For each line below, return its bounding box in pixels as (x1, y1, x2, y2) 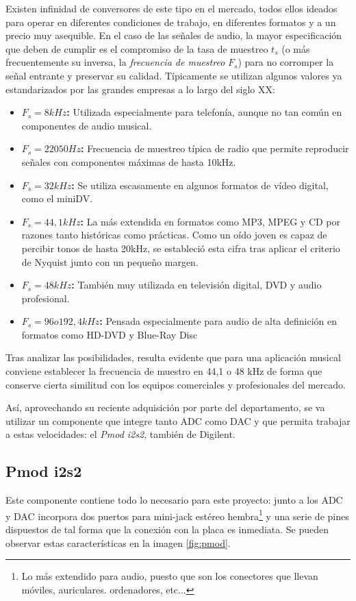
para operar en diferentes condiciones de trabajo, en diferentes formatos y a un (5, 14, 336, 29)
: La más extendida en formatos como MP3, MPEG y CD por (80, 214, 341, 228)
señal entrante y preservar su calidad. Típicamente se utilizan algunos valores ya (5, 68, 342, 82)
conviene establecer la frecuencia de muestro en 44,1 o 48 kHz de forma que (5, 364, 322, 378)
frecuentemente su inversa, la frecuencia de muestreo (5, 55, 225, 69)
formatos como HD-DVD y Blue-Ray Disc (21, 327, 198, 341)
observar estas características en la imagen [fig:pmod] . (5, 535, 231, 550)
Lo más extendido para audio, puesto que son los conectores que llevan (21, 569, 318, 583)
